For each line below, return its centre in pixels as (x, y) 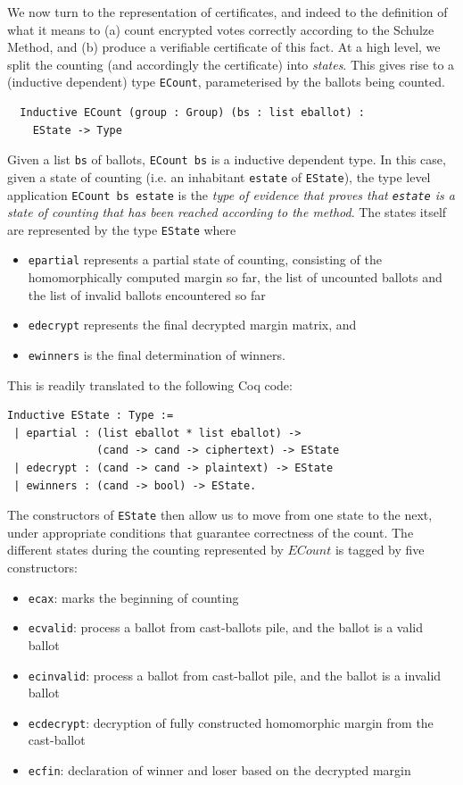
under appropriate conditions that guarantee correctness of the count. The (211, 532)
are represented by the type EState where (122, 229)
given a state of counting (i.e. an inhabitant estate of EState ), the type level (219, 176)
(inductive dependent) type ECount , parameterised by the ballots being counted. (226, 82)
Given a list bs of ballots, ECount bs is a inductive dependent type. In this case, (227, 159)
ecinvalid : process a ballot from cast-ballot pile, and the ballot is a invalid (235, 675)
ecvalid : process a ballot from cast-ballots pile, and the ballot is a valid (225, 627)
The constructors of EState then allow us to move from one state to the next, (220, 515)
